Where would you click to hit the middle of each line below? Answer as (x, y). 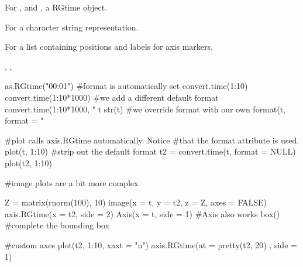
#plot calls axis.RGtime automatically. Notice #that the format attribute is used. (152, 140)
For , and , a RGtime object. (56, 7)
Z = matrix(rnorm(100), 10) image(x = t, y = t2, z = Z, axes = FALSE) (136, 202)
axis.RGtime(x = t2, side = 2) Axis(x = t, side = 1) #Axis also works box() (142, 213)
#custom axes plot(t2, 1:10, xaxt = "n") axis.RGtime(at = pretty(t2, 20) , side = (151, 244)
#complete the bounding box (57, 225)
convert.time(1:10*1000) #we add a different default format (112, 97)
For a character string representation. (72, 27)
